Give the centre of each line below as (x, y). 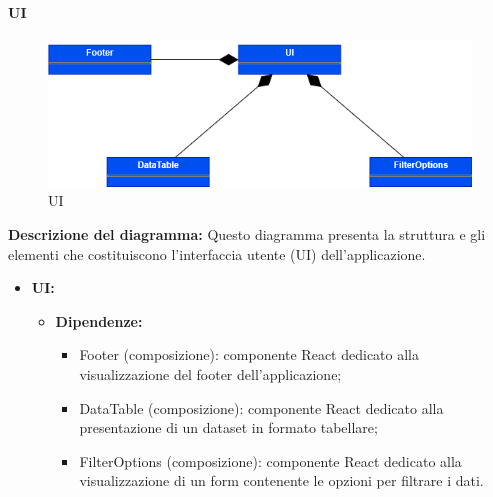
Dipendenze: (99, 320)
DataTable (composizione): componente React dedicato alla (261, 407)
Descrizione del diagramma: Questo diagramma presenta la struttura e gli (247, 233)
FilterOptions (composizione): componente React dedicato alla (270, 460)
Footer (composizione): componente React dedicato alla (249, 354)
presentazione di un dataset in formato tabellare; (228, 427)
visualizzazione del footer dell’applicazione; (210, 373)
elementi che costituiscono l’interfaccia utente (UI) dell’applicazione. (217, 253)
